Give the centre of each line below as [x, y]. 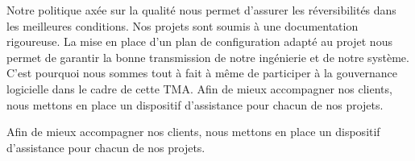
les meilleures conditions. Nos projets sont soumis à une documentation [183, 25]
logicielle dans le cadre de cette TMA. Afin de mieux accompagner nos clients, [199, 88]
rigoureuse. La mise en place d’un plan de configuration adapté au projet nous [199, 41]
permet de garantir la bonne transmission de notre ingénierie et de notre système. [208, 57]
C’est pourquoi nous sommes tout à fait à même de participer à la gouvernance [202, 73]
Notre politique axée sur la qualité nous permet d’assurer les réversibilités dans [201, 10]
